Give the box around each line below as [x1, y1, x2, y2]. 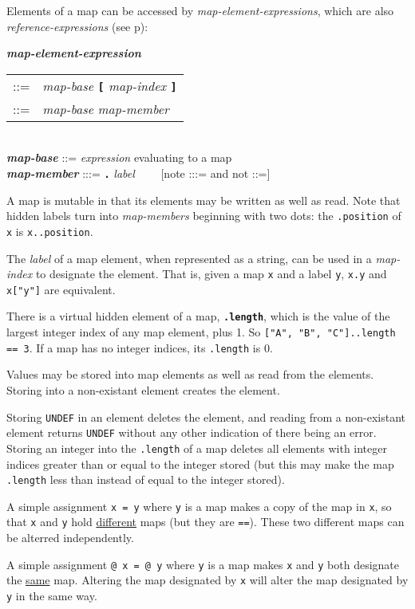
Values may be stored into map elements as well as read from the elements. [6, 366, 374, 383]
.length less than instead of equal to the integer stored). [6, 471, 285, 488]
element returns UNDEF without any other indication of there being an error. [6, 424, 377, 441]
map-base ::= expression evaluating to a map [6, 149, 232, 166]
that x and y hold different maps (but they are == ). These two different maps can [6, 513, 405, 530]
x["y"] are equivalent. [6, 281, 116, 297]
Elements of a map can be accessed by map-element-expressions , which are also [6, 2, 394, 18]
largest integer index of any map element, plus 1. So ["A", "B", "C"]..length [6, 324, 396, 340]
